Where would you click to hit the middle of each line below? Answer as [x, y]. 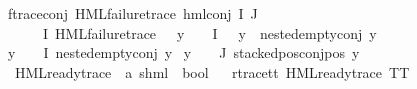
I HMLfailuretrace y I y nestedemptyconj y [209, 32]
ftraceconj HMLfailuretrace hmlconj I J [133, 13]
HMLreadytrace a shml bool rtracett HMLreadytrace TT [212, 71]
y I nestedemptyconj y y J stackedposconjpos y [184, 52]
